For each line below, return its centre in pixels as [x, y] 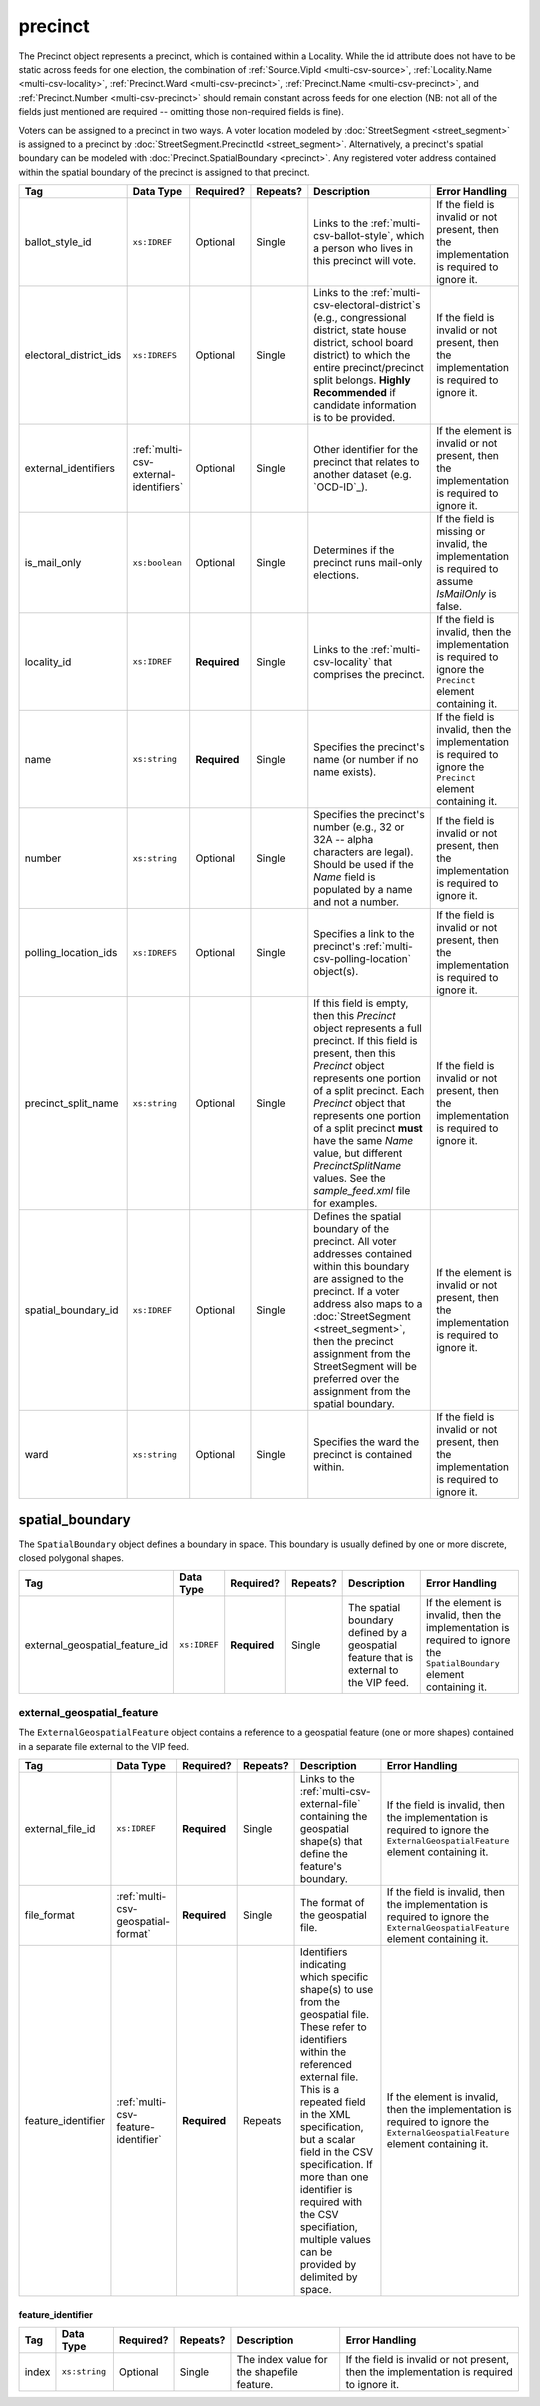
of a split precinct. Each [369, 1091]
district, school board [363, 343]
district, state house [360, 330]
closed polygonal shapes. [71, 1557]
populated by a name [363, 890]
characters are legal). [363, 852]
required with [331, 2202]
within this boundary [361, 1267]
